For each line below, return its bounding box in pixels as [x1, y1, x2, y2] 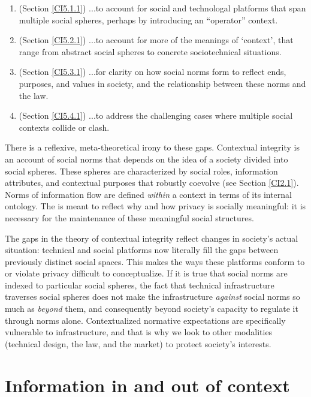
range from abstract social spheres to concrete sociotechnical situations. [19, 45, 282, 58]
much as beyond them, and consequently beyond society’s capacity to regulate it [5, 302, 298, 315]
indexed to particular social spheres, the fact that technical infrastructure [5, 278, 274, 291]
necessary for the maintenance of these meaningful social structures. [5, 211, 254, 224]
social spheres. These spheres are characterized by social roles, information [5, 164, 278, 177]
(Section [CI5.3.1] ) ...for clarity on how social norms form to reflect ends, [19, 65, 286, 78]
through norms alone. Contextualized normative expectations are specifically [5, 314, 286, 326]
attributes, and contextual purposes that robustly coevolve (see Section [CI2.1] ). [5, 176, 299, 189]
